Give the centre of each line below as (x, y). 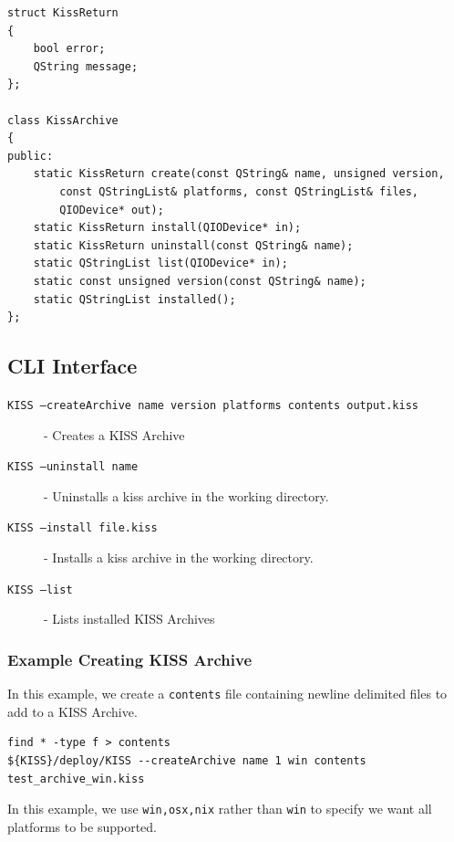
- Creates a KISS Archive (114, 434)
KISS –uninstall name (73, 467)
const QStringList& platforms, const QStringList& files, (239, 191)
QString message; (86, 66)
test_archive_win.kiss (76, 779)
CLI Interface (72, 366)
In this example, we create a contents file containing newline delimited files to (227, 694)
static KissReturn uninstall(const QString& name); (193, 245)
